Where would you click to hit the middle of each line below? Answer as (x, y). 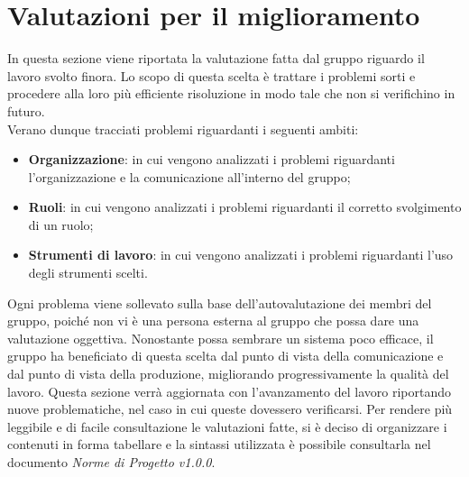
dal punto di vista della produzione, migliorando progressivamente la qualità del (228, 374)
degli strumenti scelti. (88, 273)
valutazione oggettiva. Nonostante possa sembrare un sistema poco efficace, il (221, 338)
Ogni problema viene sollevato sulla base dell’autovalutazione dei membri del (220, 303)
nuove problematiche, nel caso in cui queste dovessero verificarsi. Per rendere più (230, 409)
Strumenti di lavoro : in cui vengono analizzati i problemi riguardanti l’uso (241, 255)
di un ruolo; (61, 224)
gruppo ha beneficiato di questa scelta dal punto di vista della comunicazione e (225, 356)
